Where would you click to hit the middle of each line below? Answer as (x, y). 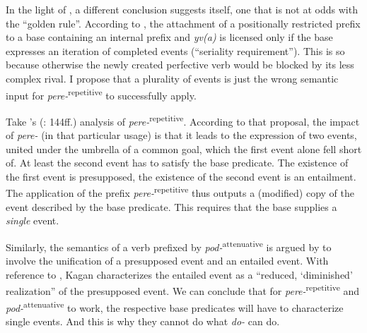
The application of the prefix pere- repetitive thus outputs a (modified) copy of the (180, 192)
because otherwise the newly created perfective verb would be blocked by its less (180, 65)
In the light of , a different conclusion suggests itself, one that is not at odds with (182, 9)
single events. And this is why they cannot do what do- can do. (143, 321)
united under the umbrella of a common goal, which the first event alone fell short (184, 149)
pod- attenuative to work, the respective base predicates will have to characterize (175, 306)
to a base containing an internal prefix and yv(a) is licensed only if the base (169, 37)
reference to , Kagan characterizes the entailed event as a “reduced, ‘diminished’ (179, 274)
